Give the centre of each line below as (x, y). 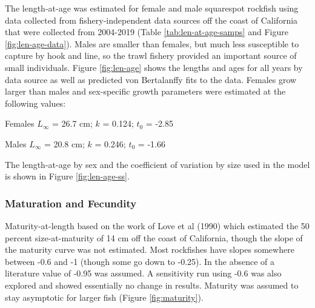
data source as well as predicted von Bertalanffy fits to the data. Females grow (151, 79)
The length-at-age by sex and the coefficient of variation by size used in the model (157, 164)
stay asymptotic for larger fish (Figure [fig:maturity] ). (104, 297)
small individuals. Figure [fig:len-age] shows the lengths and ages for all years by (154, 67)
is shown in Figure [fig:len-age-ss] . (67, 176)
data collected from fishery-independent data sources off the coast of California (151, 20)
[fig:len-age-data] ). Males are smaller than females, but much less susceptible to (152, 43)
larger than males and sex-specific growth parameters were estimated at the (145, 91)
